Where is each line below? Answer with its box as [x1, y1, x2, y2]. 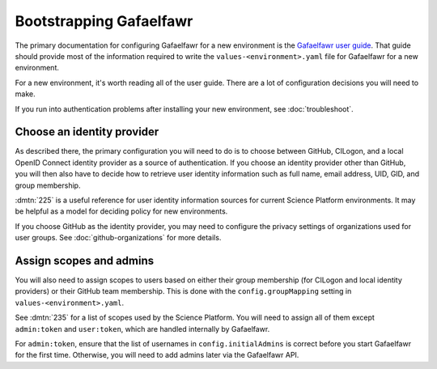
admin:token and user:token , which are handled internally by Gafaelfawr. [15, 324, 270, 333]
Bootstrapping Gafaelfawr [15, 12, 193, 30]
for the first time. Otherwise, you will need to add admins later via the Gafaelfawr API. [15, 350, 299, 360]
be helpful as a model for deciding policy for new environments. [15, 206, 228, 216]
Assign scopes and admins [15, 253, 155, 267]
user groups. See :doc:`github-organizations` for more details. [15, 233, 222, 243]
